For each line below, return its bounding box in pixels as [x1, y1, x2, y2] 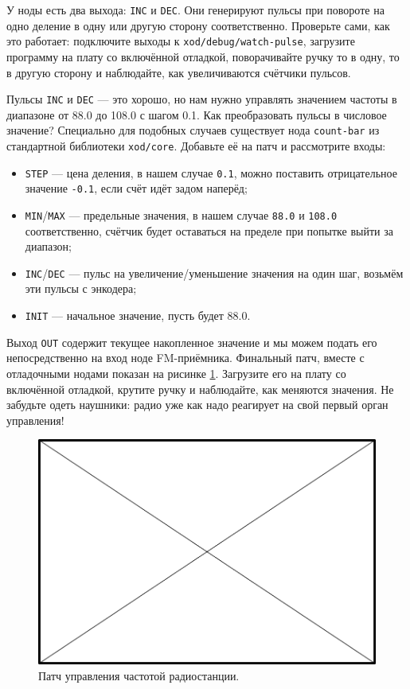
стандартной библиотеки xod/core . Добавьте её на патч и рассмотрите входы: [6, 138, 386, 154]
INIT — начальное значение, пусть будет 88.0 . [25, 307, 251, 324]
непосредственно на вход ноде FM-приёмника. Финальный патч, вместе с [6, 349, 365, 366]
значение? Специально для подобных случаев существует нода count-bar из [6, 122, 380, 138]
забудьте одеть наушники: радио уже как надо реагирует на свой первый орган [6, 396, 389, 413]
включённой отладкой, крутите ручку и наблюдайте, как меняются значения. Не [6, 380, 394, 397]
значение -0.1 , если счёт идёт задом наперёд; [25, 180, 248, 197]
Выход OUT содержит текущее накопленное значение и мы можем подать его [6, 333, 377, 350]
